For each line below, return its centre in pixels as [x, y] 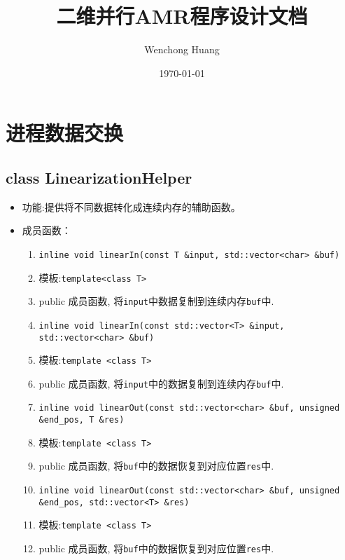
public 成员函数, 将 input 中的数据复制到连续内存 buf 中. [161, 383]
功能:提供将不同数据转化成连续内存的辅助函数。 [131, 206]
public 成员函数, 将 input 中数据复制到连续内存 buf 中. [156, 301]
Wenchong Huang [182, 49]
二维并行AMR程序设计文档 [182, 16]
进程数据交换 [65, 133]
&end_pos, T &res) [82, 420]
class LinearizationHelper [99, 177]
